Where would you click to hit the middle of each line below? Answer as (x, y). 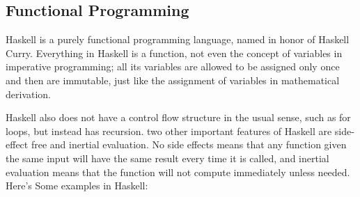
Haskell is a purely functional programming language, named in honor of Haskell (178, 39)
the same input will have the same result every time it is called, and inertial (167, 158)
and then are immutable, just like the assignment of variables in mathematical (173, 80)
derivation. (29, 94)
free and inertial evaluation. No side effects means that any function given (189, 144)
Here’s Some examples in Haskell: (77, 186)
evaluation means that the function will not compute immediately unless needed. (178, 172)
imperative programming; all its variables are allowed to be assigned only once (173, 66)
